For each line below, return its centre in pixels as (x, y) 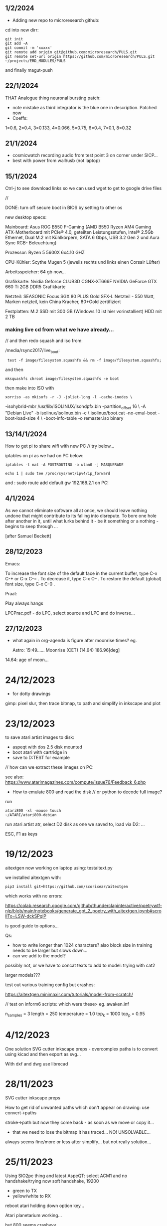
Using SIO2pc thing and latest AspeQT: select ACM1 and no (66, 1176)
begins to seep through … (32, 526)
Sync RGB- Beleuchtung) (31, 243)
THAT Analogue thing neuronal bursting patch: (53, 98)
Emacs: (13, 563)
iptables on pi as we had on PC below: (44, 455)
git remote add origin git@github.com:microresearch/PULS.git (71, 52)
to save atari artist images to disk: (40, 737)
